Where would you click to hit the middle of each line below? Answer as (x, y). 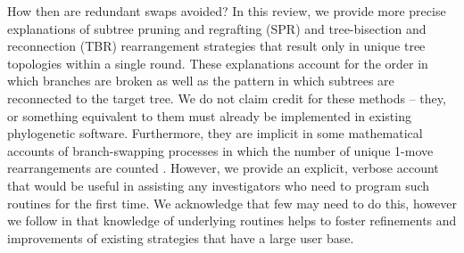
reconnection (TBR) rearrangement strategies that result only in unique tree (216, 46)
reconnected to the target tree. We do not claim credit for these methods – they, (227, 98)
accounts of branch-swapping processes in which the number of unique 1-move (220, 150)
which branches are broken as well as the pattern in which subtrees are (201, 81)
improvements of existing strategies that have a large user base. (181, 237)
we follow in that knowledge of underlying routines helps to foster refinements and (232, 220)
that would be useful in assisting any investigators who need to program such (219, 185)
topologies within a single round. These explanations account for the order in (218, 63)
